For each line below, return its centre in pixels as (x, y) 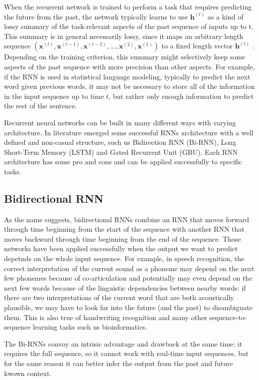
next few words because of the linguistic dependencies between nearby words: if (125, 287)
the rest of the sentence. (41, 106)
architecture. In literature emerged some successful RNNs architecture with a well (129, 132)
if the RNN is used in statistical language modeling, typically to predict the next (127, 76)
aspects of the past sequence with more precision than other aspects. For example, (129, 66)
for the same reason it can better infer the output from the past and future (119, 363)
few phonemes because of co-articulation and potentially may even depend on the (128, 278)
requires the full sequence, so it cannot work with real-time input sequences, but (127, 353)
